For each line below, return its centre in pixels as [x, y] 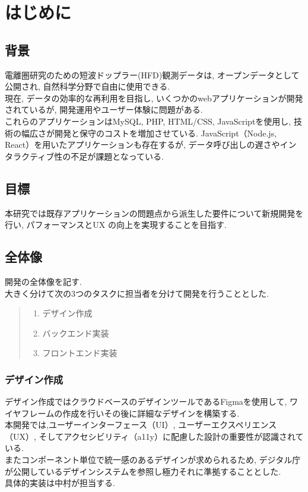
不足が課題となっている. [117, 156]
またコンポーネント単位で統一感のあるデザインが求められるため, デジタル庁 [153, 460]
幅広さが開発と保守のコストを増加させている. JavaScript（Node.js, [149, 133]
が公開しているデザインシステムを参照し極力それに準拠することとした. [143, 471]
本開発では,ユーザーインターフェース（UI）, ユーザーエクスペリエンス [141, 425]
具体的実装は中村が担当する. [60, 483]
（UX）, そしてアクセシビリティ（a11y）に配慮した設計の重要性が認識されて [154, 436]
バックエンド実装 [76, 333]
